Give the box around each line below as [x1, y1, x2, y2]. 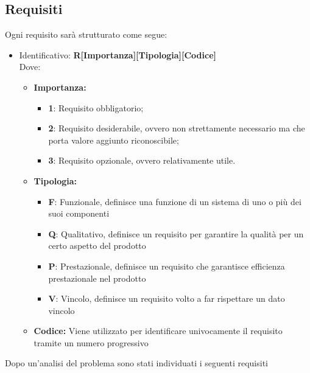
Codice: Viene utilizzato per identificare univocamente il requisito [33, 324, 283, 337]
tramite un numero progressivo [33, 336, 149, 349]
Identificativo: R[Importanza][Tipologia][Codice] [19, 48, 217, 61]
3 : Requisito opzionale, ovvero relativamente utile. [48, 154, 236, 167]
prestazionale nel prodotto [48, 271, 146, 284]
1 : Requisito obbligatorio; [48, 101, 144, 114]
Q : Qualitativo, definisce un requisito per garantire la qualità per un [48, 227, 304, 240]
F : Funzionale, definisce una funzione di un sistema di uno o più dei [48, 195, 301, 207]
